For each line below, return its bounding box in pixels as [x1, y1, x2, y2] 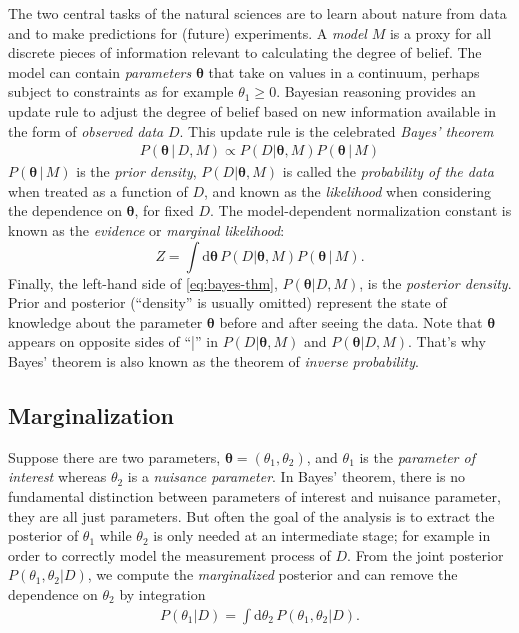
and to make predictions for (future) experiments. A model [8, 22, 367, 43]
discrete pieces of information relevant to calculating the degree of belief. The [8, 42, 482, 63]
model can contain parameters [8, 61, 192, 82]
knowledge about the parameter [8, 311, 203, 332]
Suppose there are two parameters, [8, 446, 221, 467]
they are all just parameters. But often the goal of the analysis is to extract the [8, 505, 495, 526]
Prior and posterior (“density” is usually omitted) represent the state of [8, 292, 447, 313]
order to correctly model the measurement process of [8, 544, 331, 565]
